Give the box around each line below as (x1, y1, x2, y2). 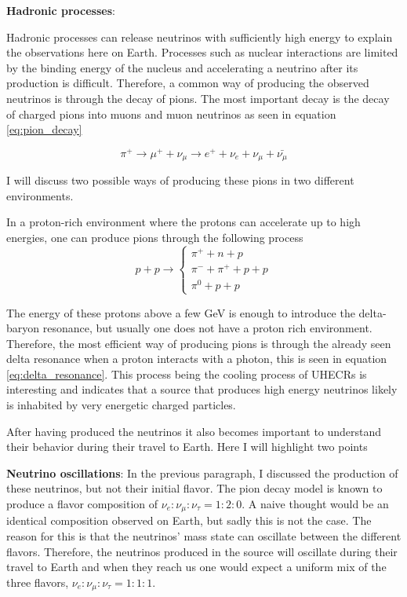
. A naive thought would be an (242, 496, 389, 512)
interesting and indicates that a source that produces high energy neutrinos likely (6, 381, 398, 397)
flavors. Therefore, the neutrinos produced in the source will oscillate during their (6, 543, 398, 559)
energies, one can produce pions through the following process (6, 229, 303, 246)
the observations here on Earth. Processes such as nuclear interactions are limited (6, 44, 398, 60)
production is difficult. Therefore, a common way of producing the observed (6, 75, 369, 91)
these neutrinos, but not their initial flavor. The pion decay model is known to (6, 480, 383, 496)
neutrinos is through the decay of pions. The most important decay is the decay (6, 90, 390, 106)
